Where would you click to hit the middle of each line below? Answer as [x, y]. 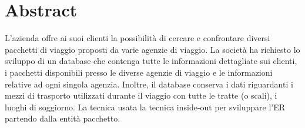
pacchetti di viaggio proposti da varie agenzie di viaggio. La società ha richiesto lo [152, 49]
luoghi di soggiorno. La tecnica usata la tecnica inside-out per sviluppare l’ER [145, 107]
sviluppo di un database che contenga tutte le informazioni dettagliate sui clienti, [151, 61]
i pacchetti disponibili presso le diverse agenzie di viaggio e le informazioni [139, 72]
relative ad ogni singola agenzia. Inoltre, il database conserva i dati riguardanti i [149, 84]
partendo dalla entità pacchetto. [63, 118]
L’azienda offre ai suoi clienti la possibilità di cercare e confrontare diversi [138, 38]
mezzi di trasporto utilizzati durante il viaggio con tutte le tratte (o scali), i [141, 95]
